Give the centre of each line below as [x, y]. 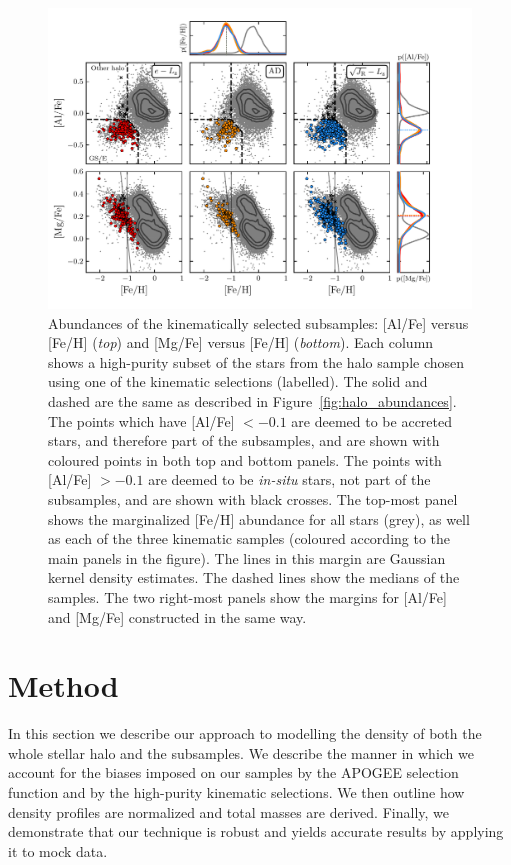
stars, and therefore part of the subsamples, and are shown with [244, 440]
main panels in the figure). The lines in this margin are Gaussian [247, 557]
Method [63, 685]
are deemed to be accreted [371, 420]
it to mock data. [58, 850]
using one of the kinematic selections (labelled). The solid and [238, 381]
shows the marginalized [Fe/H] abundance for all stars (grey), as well [259, 518]
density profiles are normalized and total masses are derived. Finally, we [228, 811]
